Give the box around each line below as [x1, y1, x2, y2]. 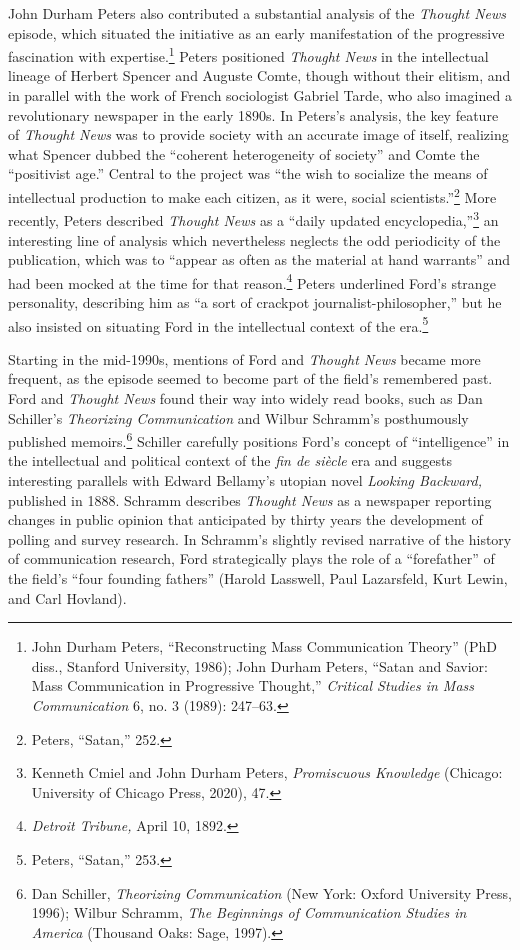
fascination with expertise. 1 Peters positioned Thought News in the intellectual [8, 43, 489, 66]
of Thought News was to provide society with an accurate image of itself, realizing [8, 124, 509, 145]
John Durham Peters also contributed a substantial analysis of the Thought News [8, 3, 507, 23]
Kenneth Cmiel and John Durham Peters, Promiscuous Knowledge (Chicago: [31, 762, 503, 783]
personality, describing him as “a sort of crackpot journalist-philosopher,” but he [8, 291, 502, 312]
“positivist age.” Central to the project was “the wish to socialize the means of [8, 163, 488, 184]
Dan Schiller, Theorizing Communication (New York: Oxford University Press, [31, 882, 512, 903]
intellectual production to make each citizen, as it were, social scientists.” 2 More [8, 184, 497, 207]
